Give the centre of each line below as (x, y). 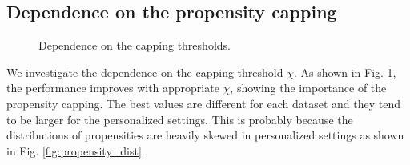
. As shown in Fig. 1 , (345, 72)
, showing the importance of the (308, 88)
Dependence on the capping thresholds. (135, 45)
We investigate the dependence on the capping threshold (145, 72)
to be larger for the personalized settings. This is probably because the (180, 119)
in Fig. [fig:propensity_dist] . (76, 150)
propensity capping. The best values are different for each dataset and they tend (204, 103)
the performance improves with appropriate (113, 88)
